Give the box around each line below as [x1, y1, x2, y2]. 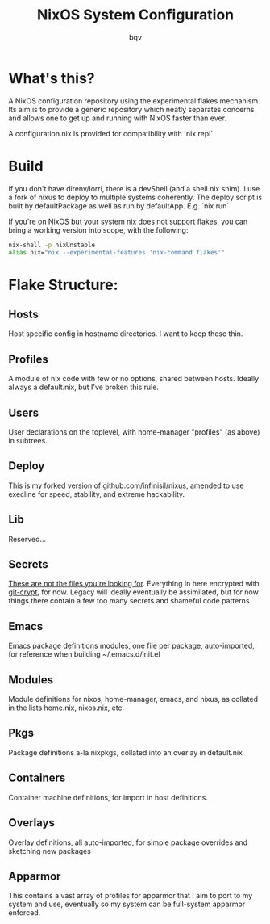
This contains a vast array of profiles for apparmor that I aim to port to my [8, 891, 253, 901]
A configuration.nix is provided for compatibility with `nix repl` [8, 128, 214, 138]
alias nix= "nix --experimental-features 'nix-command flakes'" [8, 248, 226, 256]
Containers [8, 771, 66, 785]
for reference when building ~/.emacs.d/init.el [8, 649, 160, 659]
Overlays [8, 816, 55, 829]
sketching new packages [8, 846, 91, 855]
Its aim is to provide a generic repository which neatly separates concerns [8, 104, 255, 114]
